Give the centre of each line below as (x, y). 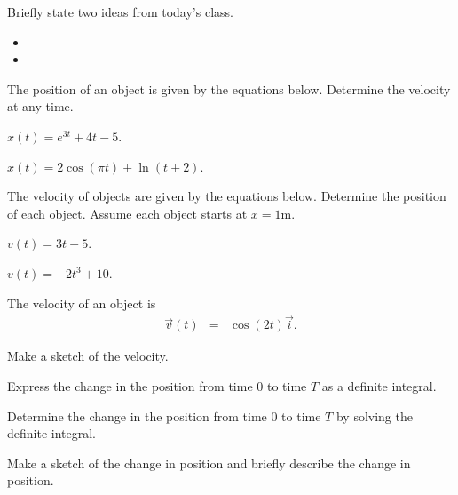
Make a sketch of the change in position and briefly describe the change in (209, 463)
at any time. (40, 106)
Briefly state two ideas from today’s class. (120, 12)
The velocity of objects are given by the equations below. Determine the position (227, 196)
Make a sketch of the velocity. (88, 356)
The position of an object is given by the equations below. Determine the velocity (229, 88)
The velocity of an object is (82, 303)
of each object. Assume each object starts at (127, 213)
